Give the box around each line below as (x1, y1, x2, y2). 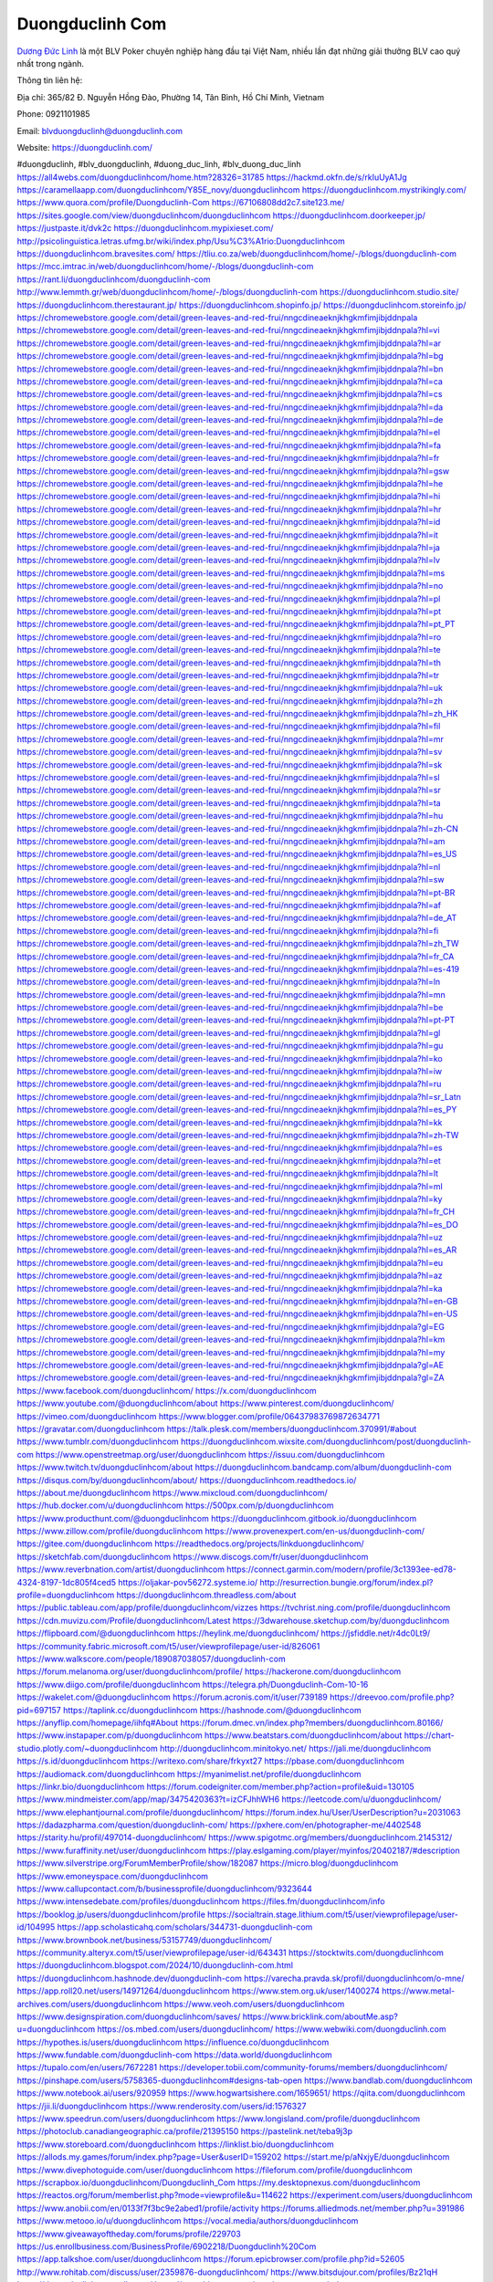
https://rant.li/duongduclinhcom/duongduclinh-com (16, 274, 211, 285)
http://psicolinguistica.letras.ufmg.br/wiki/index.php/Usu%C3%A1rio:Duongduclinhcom (16, 236, 346, 246)
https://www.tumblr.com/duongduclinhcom (16, 1436, 180, 1447)
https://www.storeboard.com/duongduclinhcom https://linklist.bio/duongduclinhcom (16, 2139, 334, 2150)
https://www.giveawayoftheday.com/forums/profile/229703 (16, 2228, 241, 2239)
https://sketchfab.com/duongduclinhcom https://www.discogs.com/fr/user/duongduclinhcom (16, 1551, 369, 1562)
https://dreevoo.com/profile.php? (329, 1691, 455, 1702)
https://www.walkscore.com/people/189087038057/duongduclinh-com (16, 1653, 287, 1664)
